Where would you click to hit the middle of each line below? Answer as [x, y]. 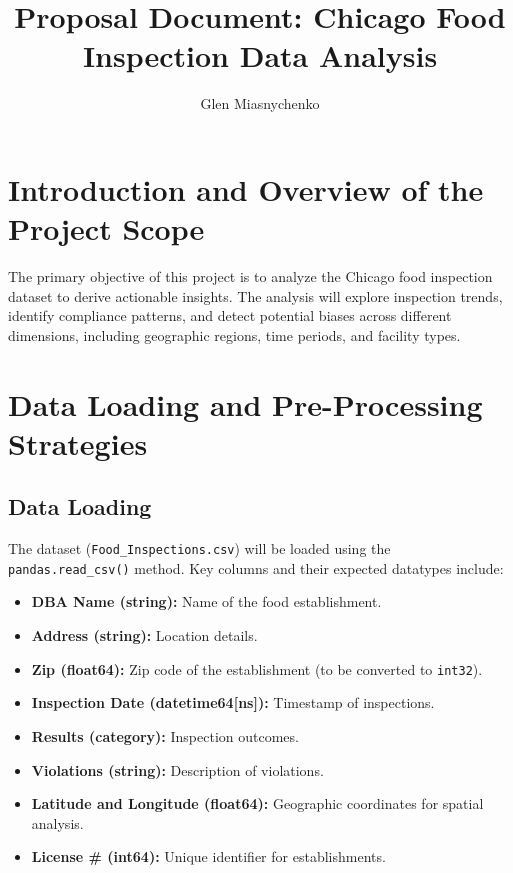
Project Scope [106, 228]
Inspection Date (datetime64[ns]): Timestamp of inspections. [233, 702]
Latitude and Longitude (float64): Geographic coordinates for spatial [257, 803]
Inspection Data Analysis [260, 55]
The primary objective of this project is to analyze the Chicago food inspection [250, 276]
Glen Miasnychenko [260, 103]
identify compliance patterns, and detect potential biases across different [230, 315]
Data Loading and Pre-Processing [245, 403]
